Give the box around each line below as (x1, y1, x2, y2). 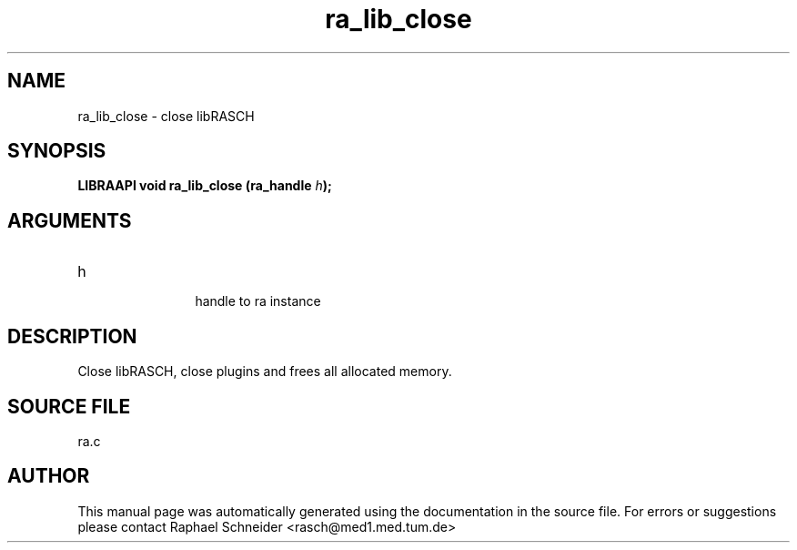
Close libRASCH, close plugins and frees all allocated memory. (77, 363, 452, 380)
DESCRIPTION (7, 324, 137, 348)
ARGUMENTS (7, 209, 132, 232)
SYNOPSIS (7, 139, 106, 163)
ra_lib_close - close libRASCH (77, 107, 255, 124)
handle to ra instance (195, 293, 321, 310)
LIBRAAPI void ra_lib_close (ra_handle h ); (77, 178, 332, 194)
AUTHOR (7, 464, 90, 488)
